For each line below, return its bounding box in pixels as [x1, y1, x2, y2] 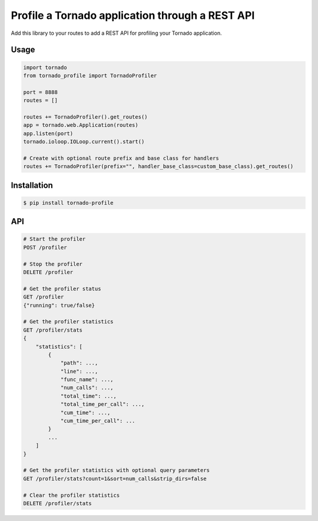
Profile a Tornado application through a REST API [11, 9, 255, 22]
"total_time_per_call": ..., [60, 401, 145, 408]
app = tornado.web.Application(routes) [23, 122, 138, 129]
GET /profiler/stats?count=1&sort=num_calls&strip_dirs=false [23, 475, 207, 482]
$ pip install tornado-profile [23, 199, 114, 206]
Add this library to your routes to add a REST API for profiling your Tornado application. [11, 30, 222, 37]
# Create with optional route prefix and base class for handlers [23, 155, 219, 162]
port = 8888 [23, 89, 58, 96]
